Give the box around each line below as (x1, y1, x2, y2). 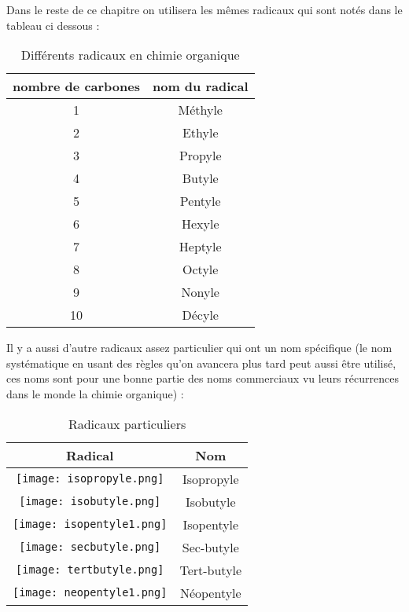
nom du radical (152, 77, 249, 96)
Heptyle (179, 237, 222, 256)
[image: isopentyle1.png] (13, 518, 168, 531)
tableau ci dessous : (6, 16, 100, 33)
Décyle (182, 306, 219, 324)
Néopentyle (179, 583, 241, 602)
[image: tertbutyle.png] (16, 563, 164, 577)
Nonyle (181, 283, 219, 302)
